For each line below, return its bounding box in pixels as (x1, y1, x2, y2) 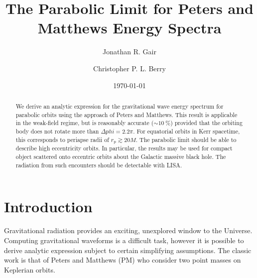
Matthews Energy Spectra (37, 17, 222, 38)
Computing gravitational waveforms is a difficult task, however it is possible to (4, 235, 244, 245)
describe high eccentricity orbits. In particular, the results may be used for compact (15, 144, 233, 152)
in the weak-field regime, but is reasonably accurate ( (15, 119, 154, 127)
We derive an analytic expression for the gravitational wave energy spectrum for (15, 102, 224, 110)
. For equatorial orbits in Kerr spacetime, (133, 127, 240, 135)
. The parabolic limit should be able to (135, 135, 237, 143)
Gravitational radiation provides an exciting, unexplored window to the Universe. (4, 225, 253, 236)
